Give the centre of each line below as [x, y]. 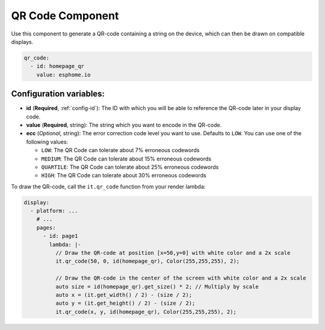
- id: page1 [60, 236]
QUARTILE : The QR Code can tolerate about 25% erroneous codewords [130, 167]
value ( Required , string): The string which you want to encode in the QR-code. [124, 125]
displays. [22, 41]
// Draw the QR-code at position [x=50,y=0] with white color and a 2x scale [173, 253]
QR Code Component [65, 16]
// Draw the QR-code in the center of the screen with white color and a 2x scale [181, 278]
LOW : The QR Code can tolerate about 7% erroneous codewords [120, 150]
